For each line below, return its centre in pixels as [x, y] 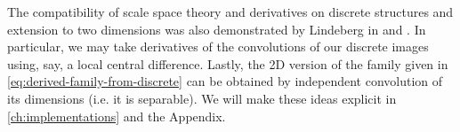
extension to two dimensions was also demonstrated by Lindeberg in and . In [217, 29]
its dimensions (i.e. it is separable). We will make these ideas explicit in [202, 98]
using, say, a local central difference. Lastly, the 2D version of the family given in [228, 63]
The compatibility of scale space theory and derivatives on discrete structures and [230, 12]
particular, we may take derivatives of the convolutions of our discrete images [218, 47]
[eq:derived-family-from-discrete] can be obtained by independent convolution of [225, 81]
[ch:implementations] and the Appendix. [117, 116]
